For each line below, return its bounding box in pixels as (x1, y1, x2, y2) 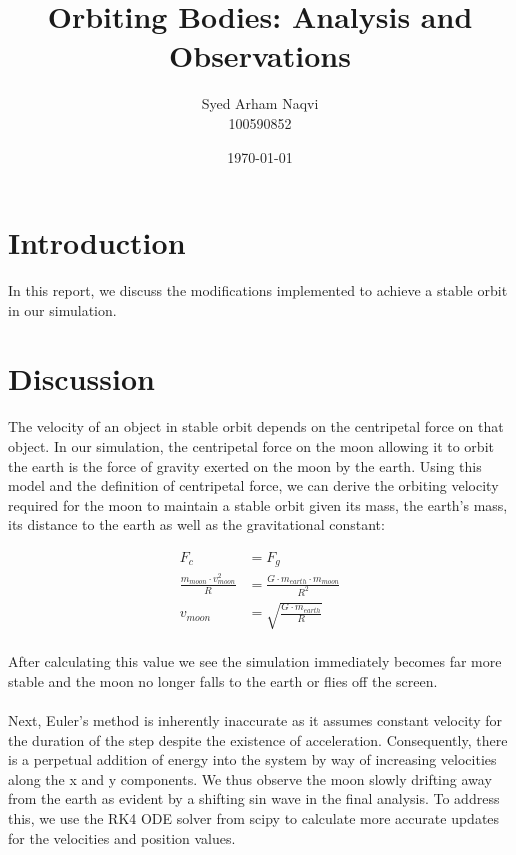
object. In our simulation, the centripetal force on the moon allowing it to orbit (8, 435, 494, 456)
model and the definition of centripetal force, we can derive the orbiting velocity (8, 475, 499, 496)
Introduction (8, 222, 186, 263)
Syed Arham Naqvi (201, 93, 319, 114)
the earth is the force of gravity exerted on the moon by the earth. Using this (8, 455, 482, 476)
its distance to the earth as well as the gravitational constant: (8, 514, 385, 535)
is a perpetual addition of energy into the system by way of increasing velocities (8, 749, 497, 770)
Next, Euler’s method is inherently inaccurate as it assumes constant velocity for (8, 709, 502, 730)
